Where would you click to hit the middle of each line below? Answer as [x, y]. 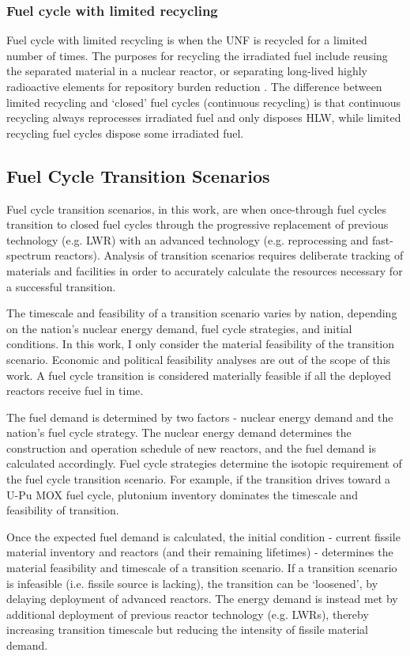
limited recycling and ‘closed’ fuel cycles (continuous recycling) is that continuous [204, 102]
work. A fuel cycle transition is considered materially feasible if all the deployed [199, 375]
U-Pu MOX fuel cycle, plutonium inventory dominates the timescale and [182, 494]
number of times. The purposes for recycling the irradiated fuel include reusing [197, 55]
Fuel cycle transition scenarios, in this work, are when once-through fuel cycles [197, 209]
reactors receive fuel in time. [75, 391]
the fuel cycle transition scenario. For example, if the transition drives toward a [199, 479]
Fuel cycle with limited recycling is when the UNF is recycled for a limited [187, 40]
